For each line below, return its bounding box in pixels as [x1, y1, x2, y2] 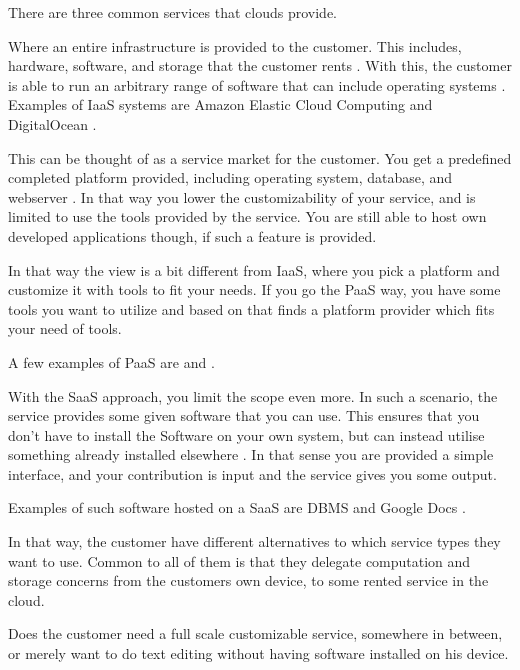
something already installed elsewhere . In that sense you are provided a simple [8, 444, 494, 465]
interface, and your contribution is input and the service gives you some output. [8, 463, 497, 484]
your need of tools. [8, 318, 122, 339]
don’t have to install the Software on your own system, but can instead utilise [8, 424, 485, 445]
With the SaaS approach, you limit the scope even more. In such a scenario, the [8, 385, 498, 406]
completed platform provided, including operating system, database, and [8, 167, 453, 188]
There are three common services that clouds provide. [8, 2, 337, 22]
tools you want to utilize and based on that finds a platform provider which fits [8, 298, 495, 319]
